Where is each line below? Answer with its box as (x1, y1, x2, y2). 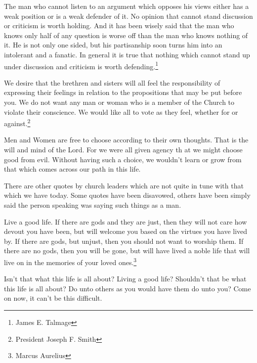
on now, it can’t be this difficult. (4, 293, 102, 303)
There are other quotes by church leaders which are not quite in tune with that (4, 180, 244, 190)
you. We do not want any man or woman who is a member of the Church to (4, 97, 235, 107)
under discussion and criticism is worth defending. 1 (4, 59, 159, 71)
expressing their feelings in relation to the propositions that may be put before (4, 87, 242, 97)
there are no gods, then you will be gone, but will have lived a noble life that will (4, 245, 250, 256)
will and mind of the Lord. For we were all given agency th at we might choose (4, 144, 243, 155)
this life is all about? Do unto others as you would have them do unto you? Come (4, 283, 251, 293)
